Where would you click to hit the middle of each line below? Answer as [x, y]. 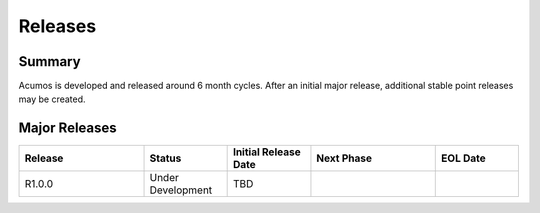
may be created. [52, 99]
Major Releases [67, 128]
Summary [49, 61]
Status [165, 158]
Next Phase [344, 158]
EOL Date [464, 158]
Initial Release [266, 152]
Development [181, 190]
